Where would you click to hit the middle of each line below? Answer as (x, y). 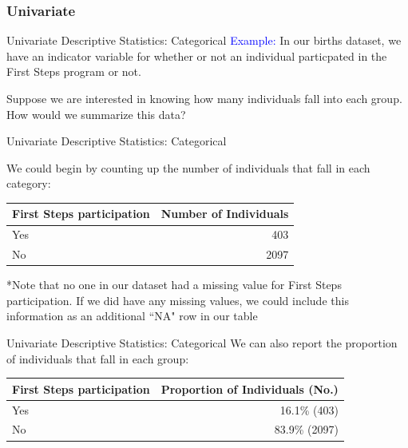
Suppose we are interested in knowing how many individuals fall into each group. (204, 98)
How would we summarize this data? (96, 114)
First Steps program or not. (74, 71)
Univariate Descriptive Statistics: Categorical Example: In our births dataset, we (204, 40)
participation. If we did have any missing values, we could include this (178, 300)
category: (29, 183)
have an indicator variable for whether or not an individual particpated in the (197, 56)
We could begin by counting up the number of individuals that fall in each (188, 167)
